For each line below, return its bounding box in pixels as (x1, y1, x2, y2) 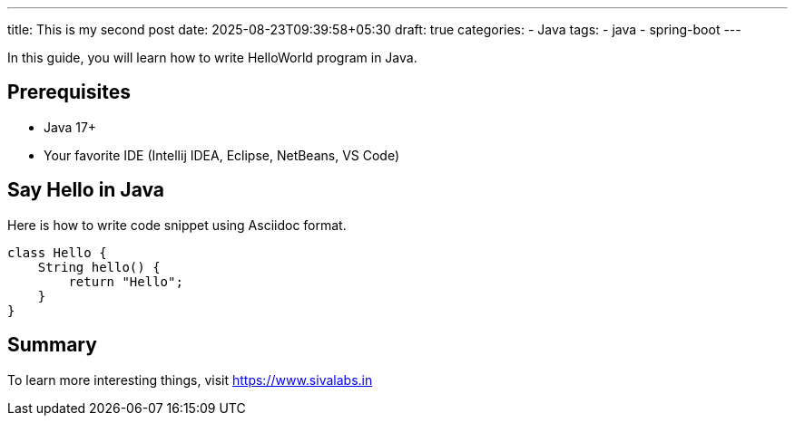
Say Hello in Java (7, 178, 165, 202)
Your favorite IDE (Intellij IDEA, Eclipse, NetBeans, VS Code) (44, 147, 400, 163)
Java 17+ (44, 119, 97, 135)
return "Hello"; (68, 274, 183, 289)
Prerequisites (7, 81, 131, 104)
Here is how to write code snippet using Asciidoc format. (7, 216, 347, 233)
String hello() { (37, 259, 161, 274)
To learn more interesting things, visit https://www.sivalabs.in (7, 371, 373, 388)
